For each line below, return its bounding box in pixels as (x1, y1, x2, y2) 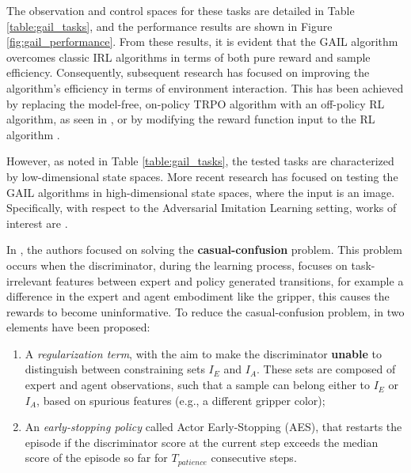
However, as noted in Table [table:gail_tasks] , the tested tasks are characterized (6, 153, 394, 169)
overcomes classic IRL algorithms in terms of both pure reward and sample (6, 48, 371, 65)
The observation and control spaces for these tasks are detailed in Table (6, 2, 355, 18)
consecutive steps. (211, 449, 297, 466)
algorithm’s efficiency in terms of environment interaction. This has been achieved (6, 79, 404, 96)
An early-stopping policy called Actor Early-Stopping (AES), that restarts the (25, 418, 402, 435)
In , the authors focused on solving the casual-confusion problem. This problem (6, 241, 402, 258)
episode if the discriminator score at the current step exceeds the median (25, 433, 379, 450)
